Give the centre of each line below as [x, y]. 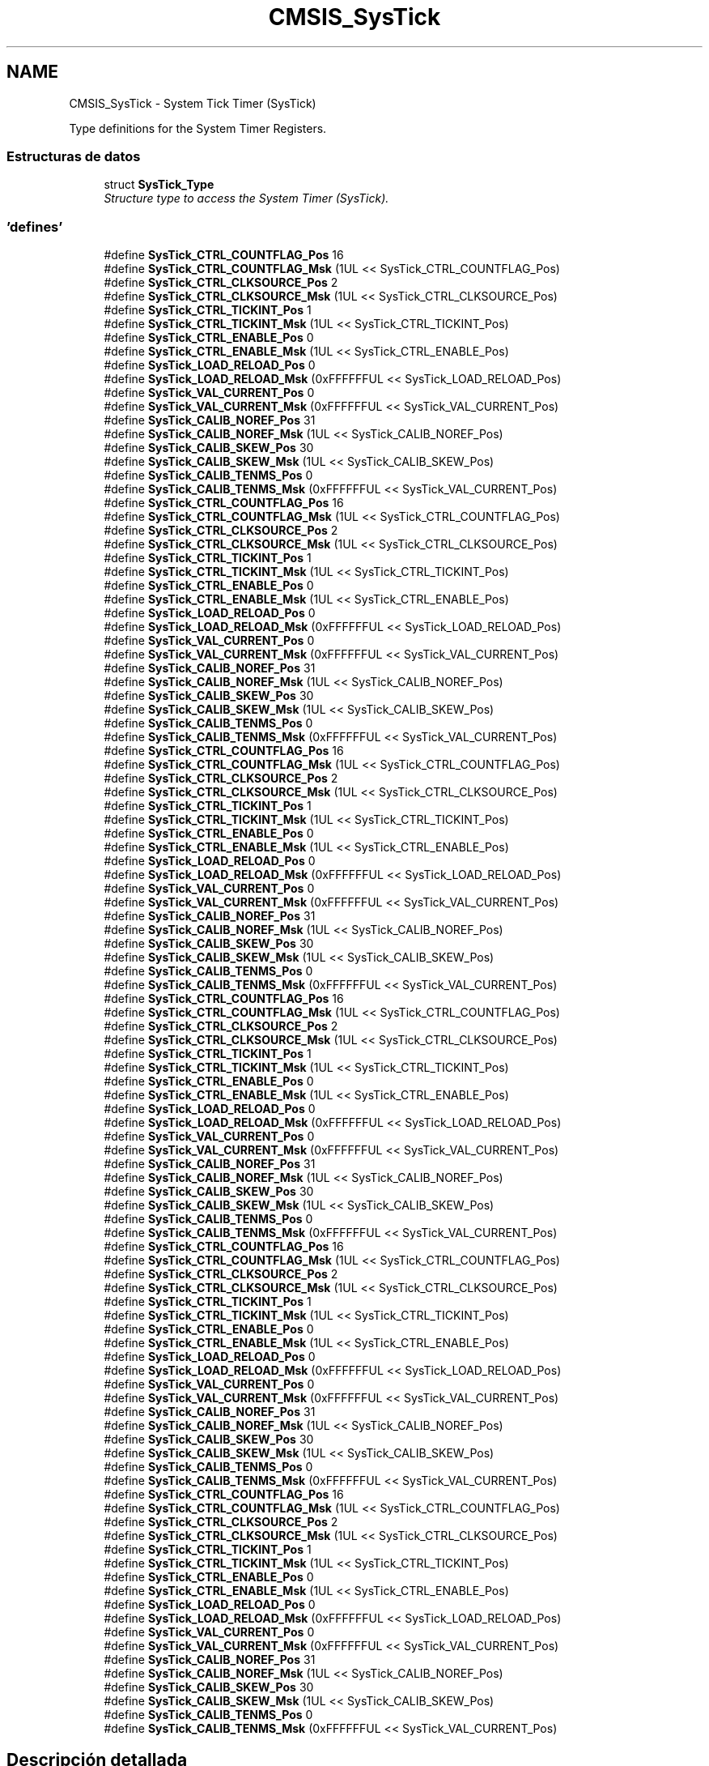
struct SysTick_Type [159, 185]
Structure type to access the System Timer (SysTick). [246, 198]
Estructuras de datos [74, 156]
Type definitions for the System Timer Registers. [198, 128]
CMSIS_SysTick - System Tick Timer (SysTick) [193, 103]
